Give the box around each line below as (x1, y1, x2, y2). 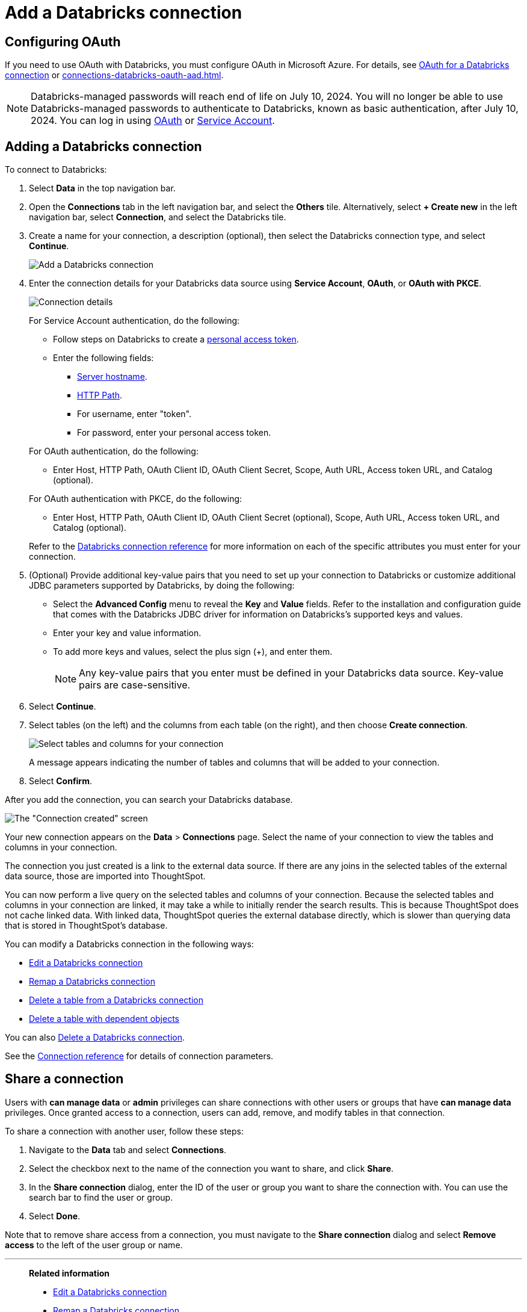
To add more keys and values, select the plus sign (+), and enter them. (53, 646, 333, 657)
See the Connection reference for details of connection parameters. (5, 1051, 274, 1062)
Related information (29, 1267, 110, 1278)
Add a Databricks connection (5, 2, 242, 23)
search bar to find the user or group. (29, 1192, 173, 1202)
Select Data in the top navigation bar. (29, 183, 176, 194)
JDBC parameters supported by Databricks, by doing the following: (29, 580, 295, 591)
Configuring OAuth (5, 34, 121, 49)
